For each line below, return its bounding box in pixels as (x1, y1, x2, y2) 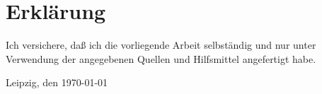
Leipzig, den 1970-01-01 (6, 75, 108, 90)
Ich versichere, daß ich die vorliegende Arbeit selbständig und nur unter (6, 37, 316, 52)
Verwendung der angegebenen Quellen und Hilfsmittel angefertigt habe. (6, 51, 316, 66)
